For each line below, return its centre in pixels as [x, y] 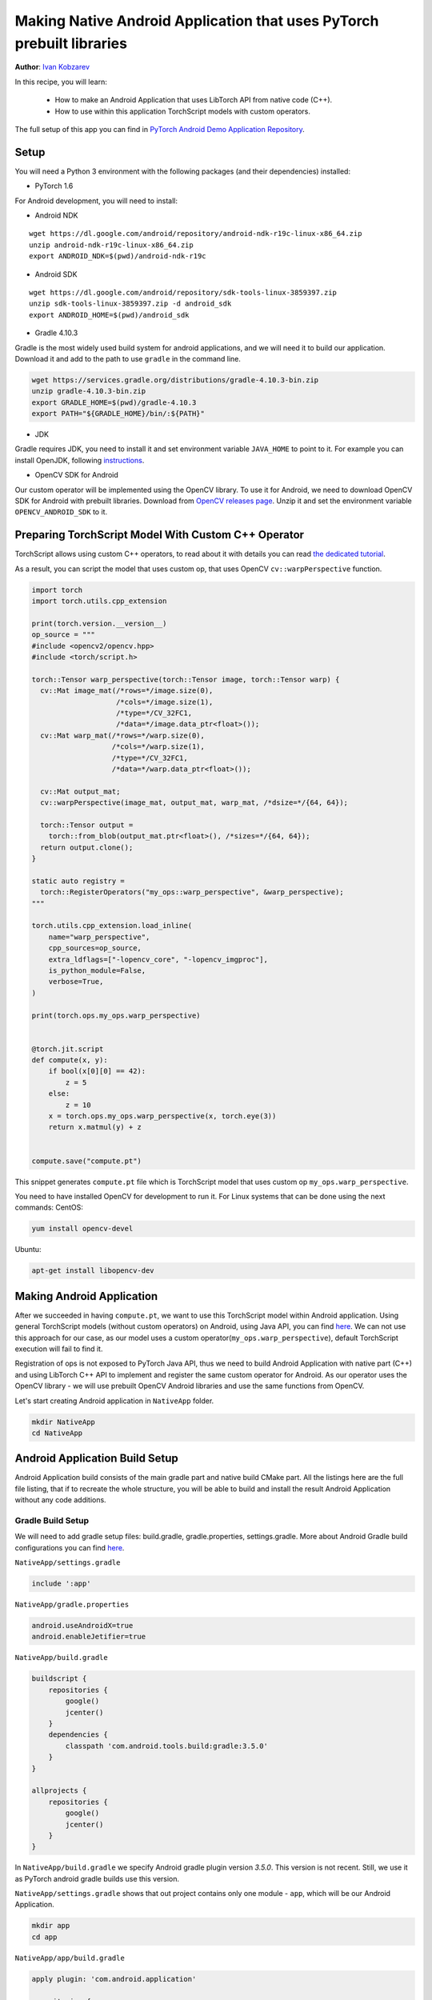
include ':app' [61, 1584]
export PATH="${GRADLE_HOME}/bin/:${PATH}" [118, 414]
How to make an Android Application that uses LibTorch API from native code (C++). [194, 100]
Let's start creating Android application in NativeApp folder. [114, 1401]
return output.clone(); [87, 847]
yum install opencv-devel [82, 1229]
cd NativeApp [57, 1433]
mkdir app [51, 1926]
